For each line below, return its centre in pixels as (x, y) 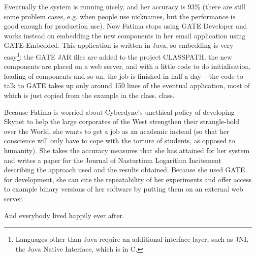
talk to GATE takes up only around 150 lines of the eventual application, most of (127, 85)
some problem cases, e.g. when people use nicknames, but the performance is (120, 16)
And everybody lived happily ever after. (64, 215)
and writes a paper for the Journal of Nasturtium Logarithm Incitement (113, 160)
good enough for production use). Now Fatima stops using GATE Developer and (126, 26)
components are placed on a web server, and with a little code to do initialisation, (128, 66)
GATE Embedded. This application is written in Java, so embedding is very (119, 45)
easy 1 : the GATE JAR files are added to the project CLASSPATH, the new (118, 56)
